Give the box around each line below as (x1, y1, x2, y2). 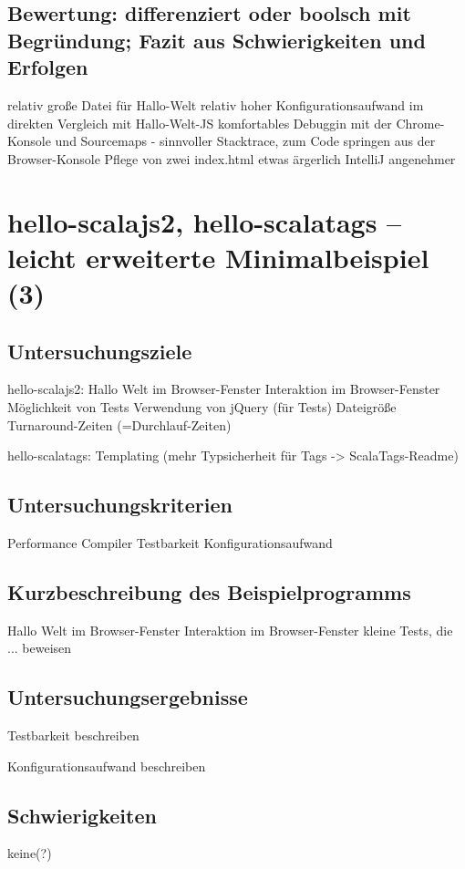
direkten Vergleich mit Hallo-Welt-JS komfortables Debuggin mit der (7, 113, 392, 132)
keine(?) (7, 843, 52, 863)
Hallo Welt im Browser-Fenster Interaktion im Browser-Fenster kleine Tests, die (7, 620, 453, 639)
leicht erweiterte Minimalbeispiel (7, 238, 429, 275)
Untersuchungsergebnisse (7, 683, 248, 711)
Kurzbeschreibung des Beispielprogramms (7, 577, 411, 605)
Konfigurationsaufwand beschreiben (7, 756, 206, 775)
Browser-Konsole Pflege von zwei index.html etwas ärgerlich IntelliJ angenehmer (7, 149, 456, 168)
